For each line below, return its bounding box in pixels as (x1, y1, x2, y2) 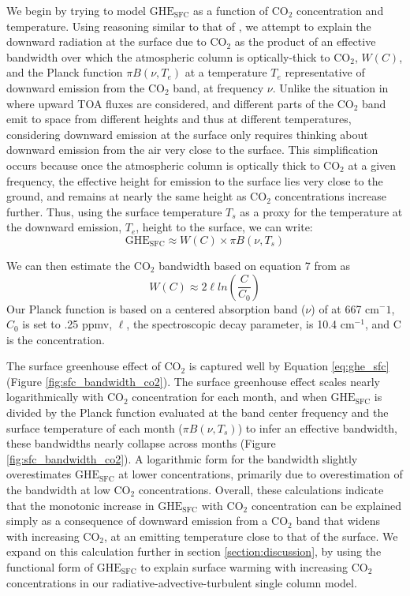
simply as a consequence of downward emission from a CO (6, 512, 289, 529)
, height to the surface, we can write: (136, 219, 313, 235)
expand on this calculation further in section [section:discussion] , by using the (6, 543, 382, 560)
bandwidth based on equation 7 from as (158, 257, 351, 273)
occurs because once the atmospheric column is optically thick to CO (6, 156, 341, 173)
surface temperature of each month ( (6, 419, 183, 436)
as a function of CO (193, 2, 289, 18)
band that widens (296, 512, 381, 529)
